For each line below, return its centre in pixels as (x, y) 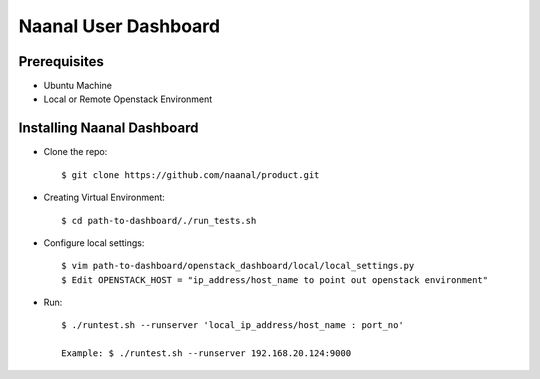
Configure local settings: (94, 242)
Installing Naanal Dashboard (108, 128)
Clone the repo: (75, 152)
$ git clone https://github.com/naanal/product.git (190, 174)
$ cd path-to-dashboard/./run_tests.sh (159, 220)
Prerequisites (61, 61)
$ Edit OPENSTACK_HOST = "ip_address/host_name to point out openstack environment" (275, 279)
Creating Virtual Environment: (104, 197)
